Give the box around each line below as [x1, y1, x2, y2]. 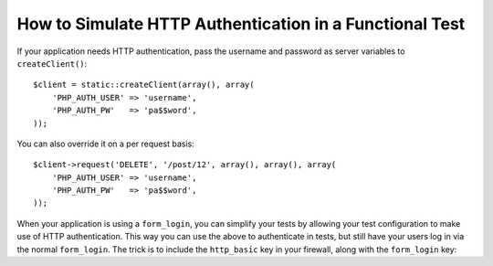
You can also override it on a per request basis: [16, 138, 195, 149]
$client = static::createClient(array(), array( [33, 80, 255, 90]
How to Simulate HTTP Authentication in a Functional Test [16, 14, 466, 34]
